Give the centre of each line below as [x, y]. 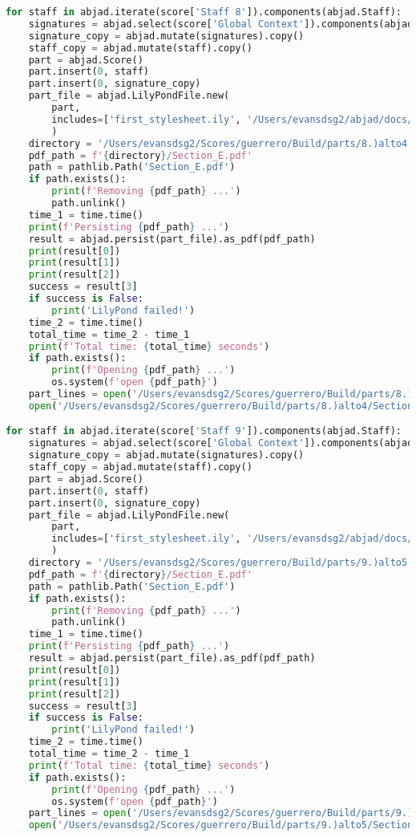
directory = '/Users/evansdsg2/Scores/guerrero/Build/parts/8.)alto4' [221, 143]
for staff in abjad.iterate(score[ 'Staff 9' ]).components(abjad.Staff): [204, 431]
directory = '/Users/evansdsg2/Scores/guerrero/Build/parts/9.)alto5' [221, 563]
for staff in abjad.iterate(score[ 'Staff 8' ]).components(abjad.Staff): [204, 12]
